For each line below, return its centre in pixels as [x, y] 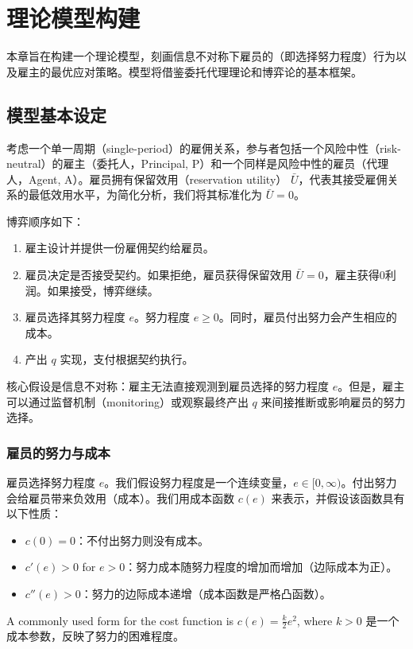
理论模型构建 [73, 18]
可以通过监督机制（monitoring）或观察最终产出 [127, 401]
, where [315, 620]
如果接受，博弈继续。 [103, 290]
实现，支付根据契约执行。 [127, 359]
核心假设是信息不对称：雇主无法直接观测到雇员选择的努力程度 [168, 386]
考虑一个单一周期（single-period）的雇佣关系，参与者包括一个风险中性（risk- [204, 148]
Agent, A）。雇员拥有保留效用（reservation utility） [158, 179]
